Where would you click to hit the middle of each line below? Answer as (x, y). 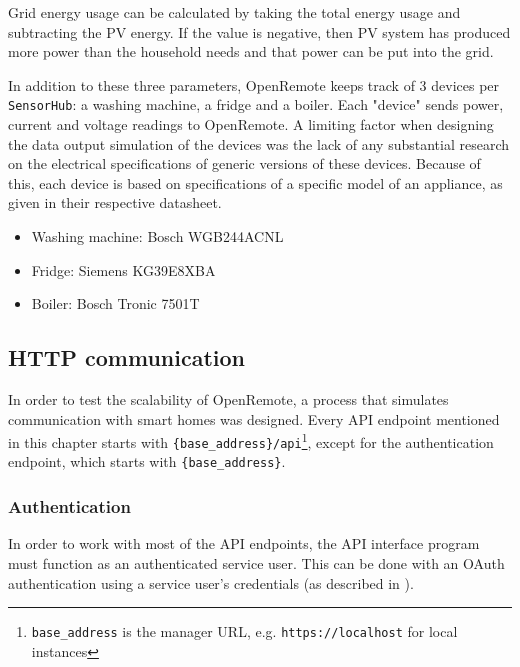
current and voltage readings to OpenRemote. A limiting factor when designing (251, 124)
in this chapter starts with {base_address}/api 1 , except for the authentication (251, 440)
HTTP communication (127, 357)
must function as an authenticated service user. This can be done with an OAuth (256, 562)
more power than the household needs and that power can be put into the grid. (251, 51)
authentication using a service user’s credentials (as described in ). (211, 582)
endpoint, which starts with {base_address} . (147, 461)
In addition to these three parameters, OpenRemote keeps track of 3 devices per (254, 84)
